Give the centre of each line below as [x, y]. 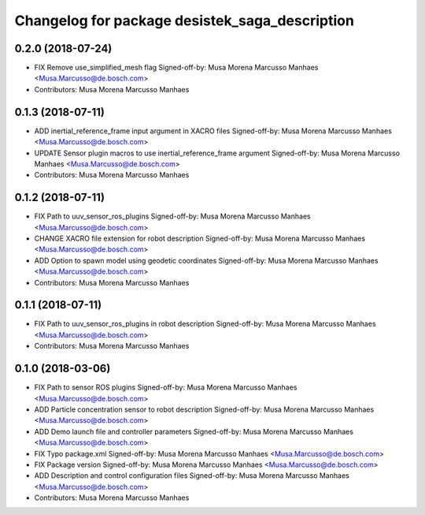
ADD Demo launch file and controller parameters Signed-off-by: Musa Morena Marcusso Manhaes [194, 431]
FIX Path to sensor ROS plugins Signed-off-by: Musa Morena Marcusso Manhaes [166, 387]
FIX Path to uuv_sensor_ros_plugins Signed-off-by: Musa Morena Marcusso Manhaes [172, 216]
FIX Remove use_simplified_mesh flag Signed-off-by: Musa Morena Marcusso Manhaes [176, 68]
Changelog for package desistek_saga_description [184, 21]
